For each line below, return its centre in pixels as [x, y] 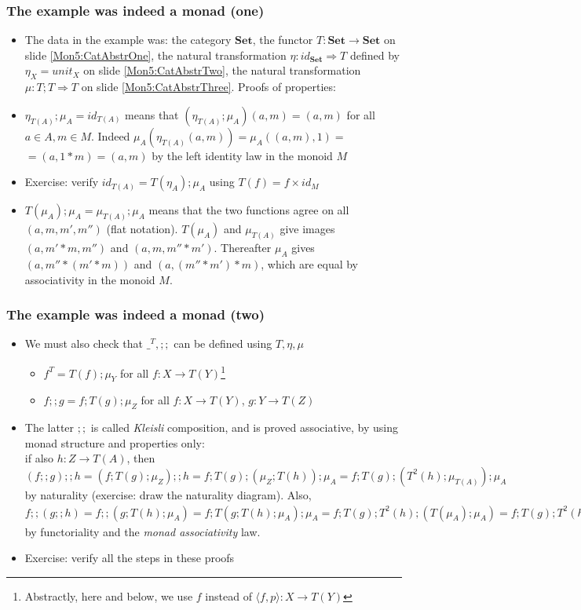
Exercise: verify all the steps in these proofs [130, 558]
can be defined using [223, 343]
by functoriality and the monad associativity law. [143, 531]
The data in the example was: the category [128, 40]
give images [307, 229]
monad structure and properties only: [115, 442]
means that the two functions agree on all [249, 210]
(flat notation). [142, 229]
